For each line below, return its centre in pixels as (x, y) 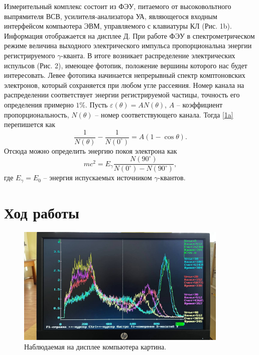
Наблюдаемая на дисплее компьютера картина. (95, 347)
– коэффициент (200, 104)
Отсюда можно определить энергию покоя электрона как (91, 150)
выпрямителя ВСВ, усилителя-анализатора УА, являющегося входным (111, 16)
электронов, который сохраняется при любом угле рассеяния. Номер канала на (124, 85)
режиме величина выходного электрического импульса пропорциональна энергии (128, 45)
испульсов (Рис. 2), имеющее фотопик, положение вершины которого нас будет (126, 65)
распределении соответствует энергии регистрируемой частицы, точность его (122, 95)
